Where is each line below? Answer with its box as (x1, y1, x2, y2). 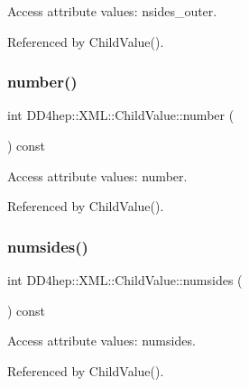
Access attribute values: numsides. (7, 331, 196, 350)
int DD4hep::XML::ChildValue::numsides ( (7, 271, 243, 289)
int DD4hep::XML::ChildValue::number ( (7, 106, 235, 124)
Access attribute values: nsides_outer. (7, 2, 217, 20)
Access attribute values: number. (7, 166, 188, 185)
